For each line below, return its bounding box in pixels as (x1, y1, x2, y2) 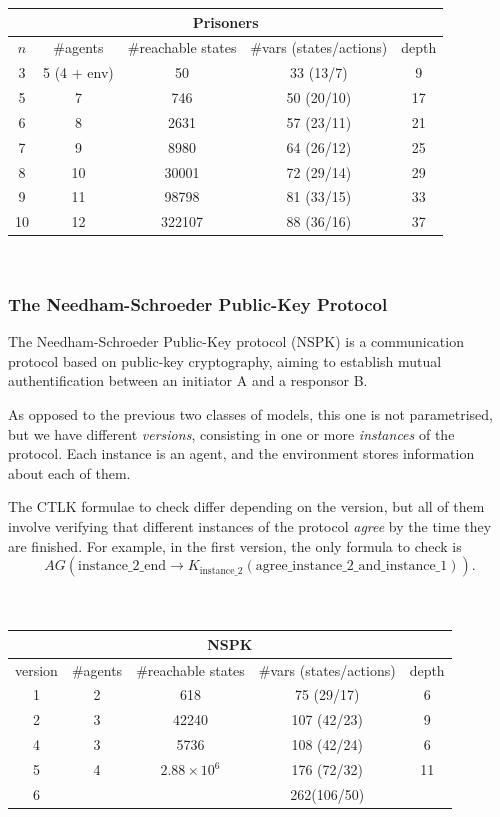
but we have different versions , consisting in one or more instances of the (8, 423, 455, 444)
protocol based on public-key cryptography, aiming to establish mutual (8, 350, 442, 371)
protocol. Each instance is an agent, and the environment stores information (8, 443, 475, 464)
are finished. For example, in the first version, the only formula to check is (8, 535, 462, 556)
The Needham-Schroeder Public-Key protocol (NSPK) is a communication (8, 331, 464, 352)
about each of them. (8, 462, 131, 483)
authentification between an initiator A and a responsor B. (8, 370, 368, 391)
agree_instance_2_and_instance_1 (255, 559, 448, 574)
